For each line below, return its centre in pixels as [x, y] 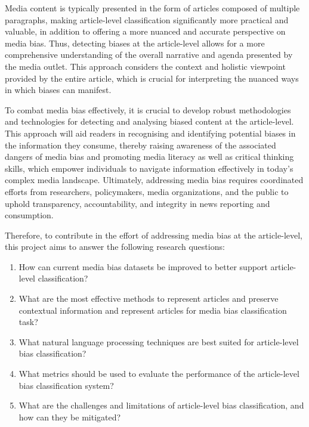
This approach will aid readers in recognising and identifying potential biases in [150, 133]
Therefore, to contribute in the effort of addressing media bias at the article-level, [154, 235]
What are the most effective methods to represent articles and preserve [149, 298]
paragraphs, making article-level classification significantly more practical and [147, 19]
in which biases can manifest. [58, 90]
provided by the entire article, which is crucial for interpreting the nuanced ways [152, 78]
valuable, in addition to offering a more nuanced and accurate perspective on [145, 31]
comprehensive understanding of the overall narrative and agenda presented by [149, 55]
